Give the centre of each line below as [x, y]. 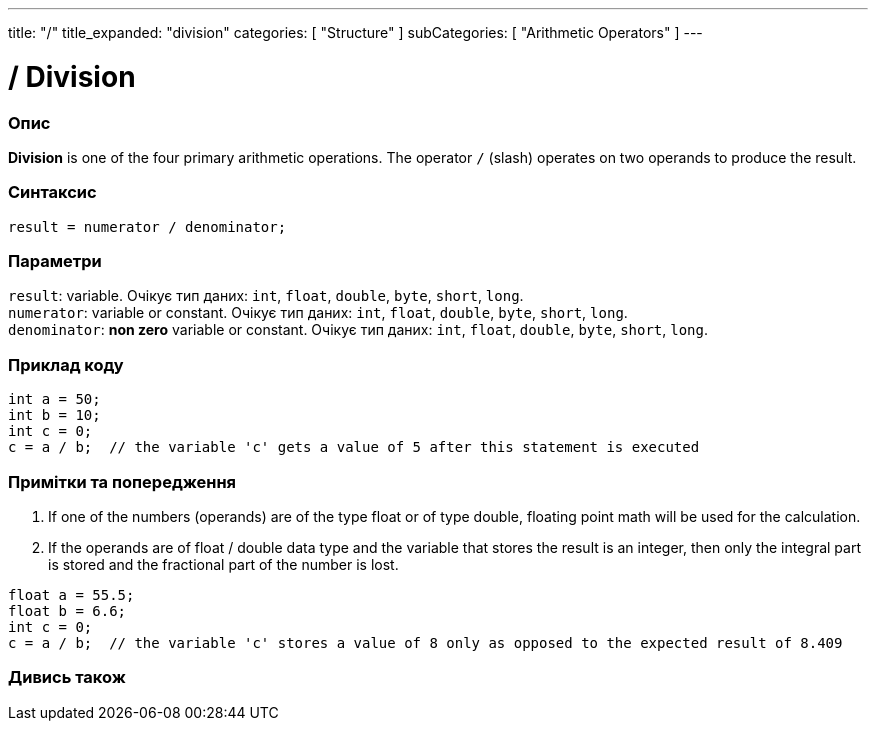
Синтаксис [52, 192]
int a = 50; [54, 399]
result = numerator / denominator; [147, 226]
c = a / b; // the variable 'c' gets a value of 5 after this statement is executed [354, 447]
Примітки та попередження [122, 481]
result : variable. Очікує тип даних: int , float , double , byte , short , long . [266, 296]
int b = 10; [54, 415]
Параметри [55, 261]
